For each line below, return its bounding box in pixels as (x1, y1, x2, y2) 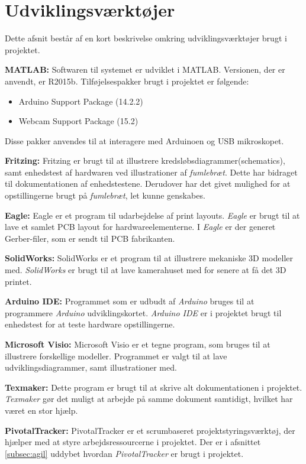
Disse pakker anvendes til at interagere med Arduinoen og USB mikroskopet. (5, 134, 284, 147)
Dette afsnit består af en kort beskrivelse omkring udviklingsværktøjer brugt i (5, 32, 287, 44)
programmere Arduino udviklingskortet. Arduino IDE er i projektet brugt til (5, 306, 282, 319)
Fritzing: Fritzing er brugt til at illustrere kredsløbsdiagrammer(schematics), (5, 154, 285, 167)
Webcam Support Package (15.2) (18, 115, 138, 127)
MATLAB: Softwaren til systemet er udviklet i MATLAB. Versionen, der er (5, 63, 285, 76)
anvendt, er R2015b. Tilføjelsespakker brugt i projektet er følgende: (5, 74, 249, 87)
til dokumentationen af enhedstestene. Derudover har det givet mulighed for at (5, 177, 291, 190)
